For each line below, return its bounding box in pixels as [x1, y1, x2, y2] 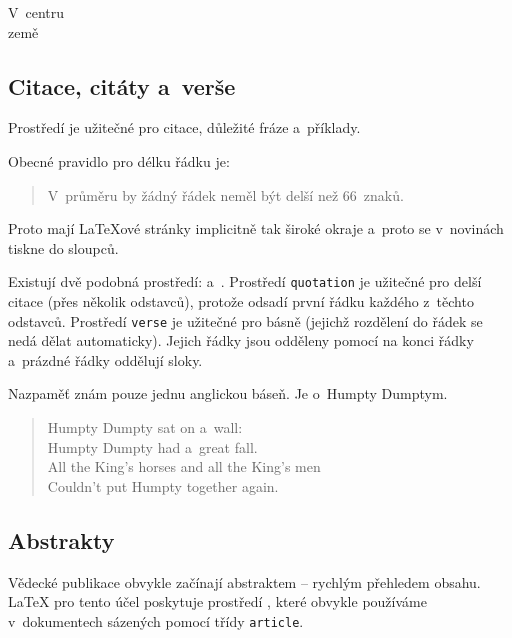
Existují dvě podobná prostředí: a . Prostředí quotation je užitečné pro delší [8, 271, 482, 292]
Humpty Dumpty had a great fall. [47, 436, 258, 457]
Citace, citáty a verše [8, 70, 236, 101]
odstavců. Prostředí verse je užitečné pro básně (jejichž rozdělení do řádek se [8, 310, 483, 331]
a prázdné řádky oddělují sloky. [8, 349, 203, 370]
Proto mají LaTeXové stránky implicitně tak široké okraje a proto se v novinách [8, 218, 504, 239]
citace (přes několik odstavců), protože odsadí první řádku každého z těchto [8, 291, 474, 312]
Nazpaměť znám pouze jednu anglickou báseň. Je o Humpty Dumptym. [8, 383, 448, 404]
